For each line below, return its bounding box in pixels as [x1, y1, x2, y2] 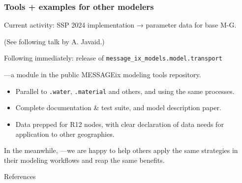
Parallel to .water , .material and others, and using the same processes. [15, 86, 235, 96]
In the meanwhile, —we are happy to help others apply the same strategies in [4, 145, 238, 155]
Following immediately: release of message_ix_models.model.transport [4, 53, 222, 63]
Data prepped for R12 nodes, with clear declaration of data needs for [15, 119, 224, 129]
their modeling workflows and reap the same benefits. [4, 154, 165, 165]
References [4, 171, 36, 182]
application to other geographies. [15, 128, 115, 139]
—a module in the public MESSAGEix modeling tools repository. [4, 69, 201, 80]
